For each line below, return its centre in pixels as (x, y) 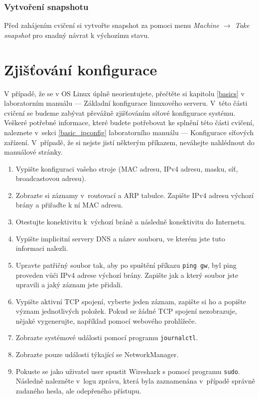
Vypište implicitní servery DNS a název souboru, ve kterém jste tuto (120, 238)
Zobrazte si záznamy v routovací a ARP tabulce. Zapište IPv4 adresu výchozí (135, 195)
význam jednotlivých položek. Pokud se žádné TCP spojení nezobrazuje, (126, 311)
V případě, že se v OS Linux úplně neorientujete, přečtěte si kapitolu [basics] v (124, 93)
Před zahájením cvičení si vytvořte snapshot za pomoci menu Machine (112, 25)
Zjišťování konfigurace (81, 69)
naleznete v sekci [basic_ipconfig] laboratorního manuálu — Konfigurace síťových (129, 132)
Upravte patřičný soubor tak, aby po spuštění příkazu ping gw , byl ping (126, 265)
